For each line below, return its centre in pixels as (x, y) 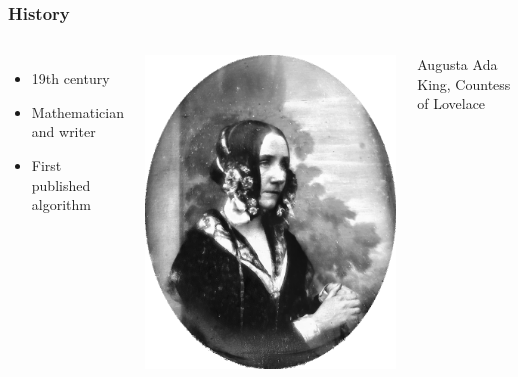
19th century (70, 78)
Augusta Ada (457, 64)
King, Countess (464, 83)
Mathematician (77, 111)
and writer (63, 131)
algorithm (61, 204)
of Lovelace (451, 103)
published (61, 184)
